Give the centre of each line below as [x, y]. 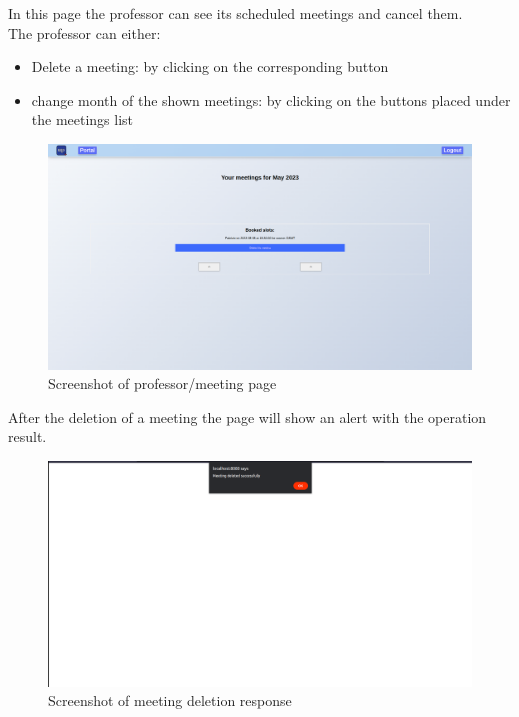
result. [27, 436]
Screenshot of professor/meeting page [162, 383]
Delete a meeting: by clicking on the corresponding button [210, 66]
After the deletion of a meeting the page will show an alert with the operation [247, 416]
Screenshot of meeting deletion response [170, 700]
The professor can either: [84, 32]
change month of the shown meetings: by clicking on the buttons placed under [271, 99]
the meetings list [82, 119]
